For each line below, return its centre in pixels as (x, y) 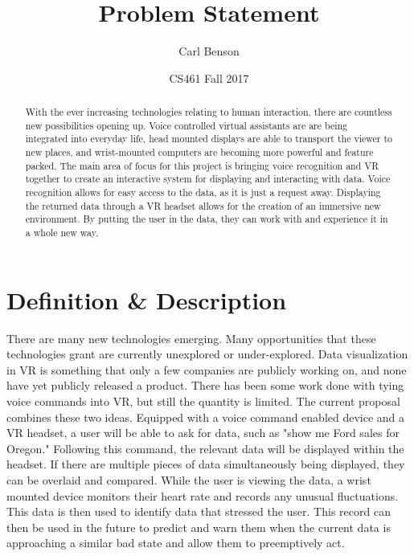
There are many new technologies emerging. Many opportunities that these (191, 338)
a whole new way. (62, 233)
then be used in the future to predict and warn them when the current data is (199, 527)
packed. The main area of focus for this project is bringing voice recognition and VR (202, 165)
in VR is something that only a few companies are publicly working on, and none (207, 369)
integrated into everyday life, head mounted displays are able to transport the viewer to (209, 139)
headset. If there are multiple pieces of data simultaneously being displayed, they (206, 464)
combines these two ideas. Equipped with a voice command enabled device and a (206, 417)
